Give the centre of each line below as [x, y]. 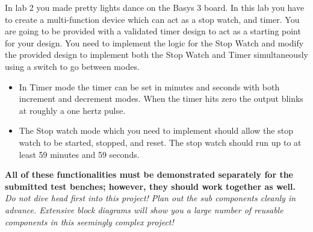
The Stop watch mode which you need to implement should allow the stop [156, 130]
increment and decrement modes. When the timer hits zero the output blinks [161, 99]
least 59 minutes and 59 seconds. [79, 154]
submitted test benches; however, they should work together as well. [150, 186]
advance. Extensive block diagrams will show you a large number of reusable [144, 209]
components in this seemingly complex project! [89, 221]
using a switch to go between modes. [72, 66]
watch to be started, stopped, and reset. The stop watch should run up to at [160, 142]
